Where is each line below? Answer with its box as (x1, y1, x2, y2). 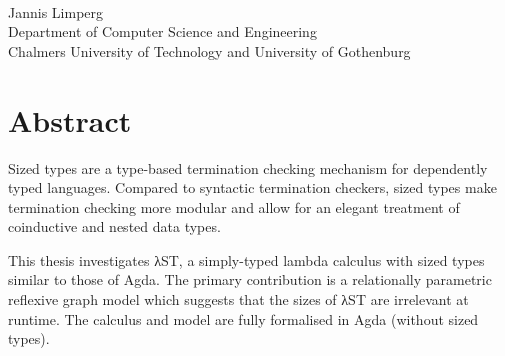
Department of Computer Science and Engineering (8, 21, 317, 42)
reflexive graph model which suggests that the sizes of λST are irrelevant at (8, 289, 469, 310)
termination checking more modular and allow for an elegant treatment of (8, 196, 460, 217)
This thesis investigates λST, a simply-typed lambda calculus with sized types (8, 249, 485, 270)
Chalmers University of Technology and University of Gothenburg (8, 40, 411, 61)
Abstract (8, 99, 132, 140)
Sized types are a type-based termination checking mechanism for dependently (8, 157, 488, 178)
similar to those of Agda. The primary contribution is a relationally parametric (8, 269, 492, 290)
